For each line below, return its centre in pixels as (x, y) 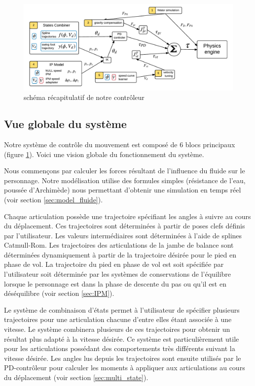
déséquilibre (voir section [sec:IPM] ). (59, 293)
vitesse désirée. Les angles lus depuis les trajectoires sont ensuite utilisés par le (123, 358)
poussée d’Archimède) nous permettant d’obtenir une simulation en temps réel (123, 190)
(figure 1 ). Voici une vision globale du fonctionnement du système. (104, 154)
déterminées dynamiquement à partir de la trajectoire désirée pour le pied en (120, 254)
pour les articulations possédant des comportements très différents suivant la (120, 348)
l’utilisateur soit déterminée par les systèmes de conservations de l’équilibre (118, 274)
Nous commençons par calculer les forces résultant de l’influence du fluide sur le (125, 171)
